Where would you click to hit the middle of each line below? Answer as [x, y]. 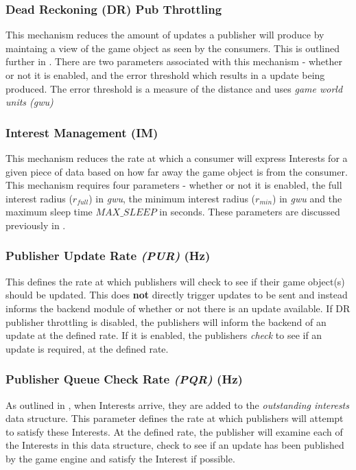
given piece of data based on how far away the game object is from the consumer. [177, 171]
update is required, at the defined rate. [87, 348]
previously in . [36, 225]
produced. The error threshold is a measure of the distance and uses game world [174, 88]
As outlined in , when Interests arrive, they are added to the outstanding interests [177, 404]
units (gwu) [29, 102]
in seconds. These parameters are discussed [250, 212]
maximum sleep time [49, 212]
